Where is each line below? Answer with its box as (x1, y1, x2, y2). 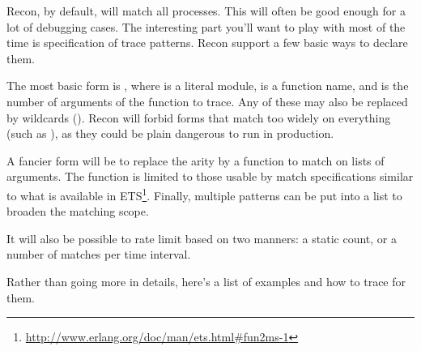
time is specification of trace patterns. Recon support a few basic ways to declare (6, 34, 408, 51)
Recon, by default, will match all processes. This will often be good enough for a (6, 2, 406, 19)
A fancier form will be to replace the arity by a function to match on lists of (6, 152, 385, 169)
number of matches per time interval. (6, 246, 191, 263)
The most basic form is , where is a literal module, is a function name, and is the (6, 77, 409, 94)
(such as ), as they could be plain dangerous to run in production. (6, 125, 334, 142)
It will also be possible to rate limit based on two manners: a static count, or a (6, 229, 397, 246)
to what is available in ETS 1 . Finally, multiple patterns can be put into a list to (6, 184, 402, 203)
